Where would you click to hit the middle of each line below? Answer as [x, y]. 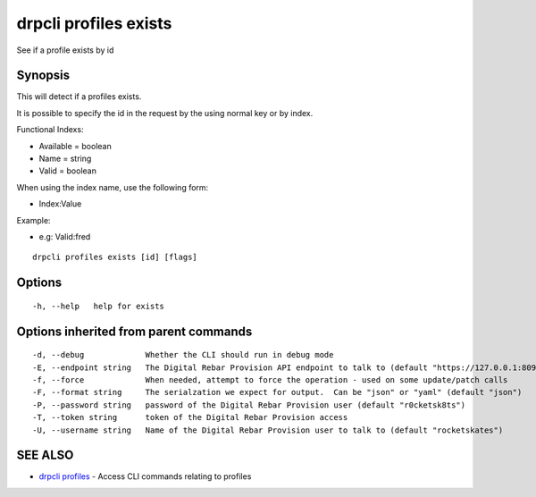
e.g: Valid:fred [65, 236]
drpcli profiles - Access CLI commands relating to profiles [145, 476]
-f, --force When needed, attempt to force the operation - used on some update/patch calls [270, 379]
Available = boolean [75, 146]
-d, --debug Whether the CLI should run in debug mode [183, 355]
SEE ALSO [45, 455]
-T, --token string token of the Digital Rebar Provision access [190, 417]
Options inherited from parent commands [134, 331]
